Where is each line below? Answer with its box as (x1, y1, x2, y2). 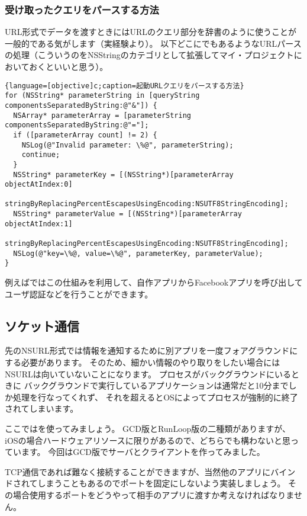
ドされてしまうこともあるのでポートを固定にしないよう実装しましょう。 (5, 477, 286, 489)
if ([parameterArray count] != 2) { (13, 130, 157, 139)
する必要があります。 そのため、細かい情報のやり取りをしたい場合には (5, 356, 280, 368)
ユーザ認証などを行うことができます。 (5, 287, 153, 300)
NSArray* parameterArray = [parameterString (13, 111, 191, 120)
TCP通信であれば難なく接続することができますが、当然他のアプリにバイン (5, 465, 296, 477)
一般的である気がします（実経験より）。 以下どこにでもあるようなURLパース (5, 37, 302, 49)
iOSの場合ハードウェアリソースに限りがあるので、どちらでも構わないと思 (5, 434, 290, 446)
